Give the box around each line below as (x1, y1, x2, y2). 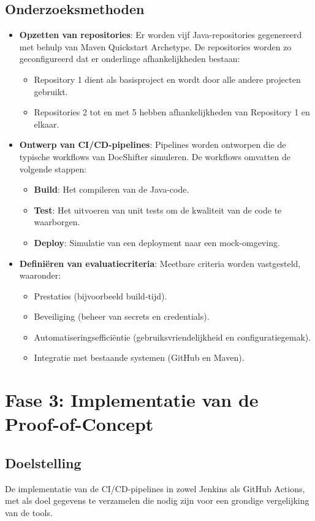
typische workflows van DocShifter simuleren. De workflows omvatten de (19, 150, 290, 163)
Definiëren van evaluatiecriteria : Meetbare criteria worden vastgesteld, (19, 257, 301, 269)
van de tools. (5, 506, 53, 519)
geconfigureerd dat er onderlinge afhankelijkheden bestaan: (19, 52, 240, 65)
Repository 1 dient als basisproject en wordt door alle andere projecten (34, 72, 301, 85)
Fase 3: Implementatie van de (5, 387, 259, 412)
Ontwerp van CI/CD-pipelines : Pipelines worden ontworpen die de (19, 138, 286, 151)
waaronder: (19, 269, 61, 282)
